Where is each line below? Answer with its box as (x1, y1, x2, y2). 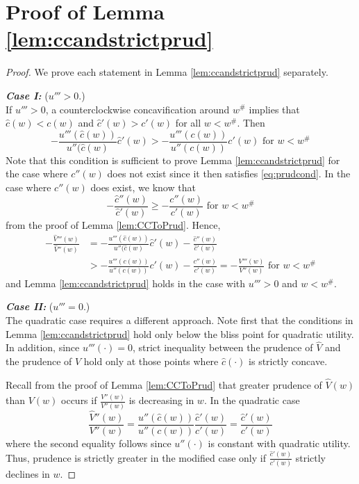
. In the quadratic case (203, 393, 300, 408)
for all (175, 115, 201, 130)
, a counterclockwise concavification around (45, 102, 230, 116)
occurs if (61, 393, 97, 408)
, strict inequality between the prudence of (132, 340, 313, 355)
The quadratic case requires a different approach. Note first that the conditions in (6, 313, 353, 328)
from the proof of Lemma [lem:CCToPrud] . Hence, (6, 217, 221, 232)
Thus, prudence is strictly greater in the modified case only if (6, 450, 266, 465)
